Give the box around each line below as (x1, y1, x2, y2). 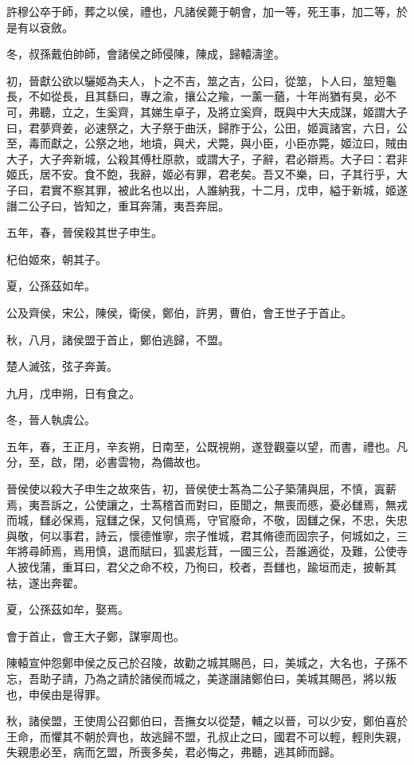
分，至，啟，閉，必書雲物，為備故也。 (6, 453, 207, 470)
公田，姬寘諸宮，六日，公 (273, 119, 408, 135)
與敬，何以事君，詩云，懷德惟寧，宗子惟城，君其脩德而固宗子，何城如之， (6, 527, 396, 543)
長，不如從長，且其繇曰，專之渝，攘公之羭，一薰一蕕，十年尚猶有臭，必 (6, 88, 385, 104)
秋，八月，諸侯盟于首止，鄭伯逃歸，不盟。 (6, 331, 229, 347)
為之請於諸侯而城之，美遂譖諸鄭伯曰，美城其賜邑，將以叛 (95, 670, 396, 686)
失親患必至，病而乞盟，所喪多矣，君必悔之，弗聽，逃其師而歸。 (6, 743, 341, 760)
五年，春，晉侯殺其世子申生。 (6, 224, 162, 241)
